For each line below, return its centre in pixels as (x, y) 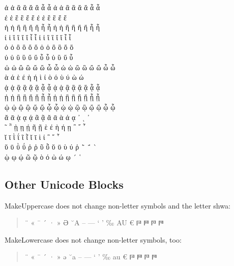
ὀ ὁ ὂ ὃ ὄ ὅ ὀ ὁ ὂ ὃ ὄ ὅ (39, 47)
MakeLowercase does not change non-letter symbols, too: (93, 239)
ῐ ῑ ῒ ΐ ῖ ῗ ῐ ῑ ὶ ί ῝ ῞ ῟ (32, 137)
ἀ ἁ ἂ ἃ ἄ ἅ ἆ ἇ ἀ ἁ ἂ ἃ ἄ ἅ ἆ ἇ (52, 7)
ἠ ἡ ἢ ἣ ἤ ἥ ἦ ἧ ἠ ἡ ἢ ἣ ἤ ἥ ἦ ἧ (52, 27)
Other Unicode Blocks (64, 184)
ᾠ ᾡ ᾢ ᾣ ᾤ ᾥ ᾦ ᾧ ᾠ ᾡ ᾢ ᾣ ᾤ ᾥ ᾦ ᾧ (60, 107)
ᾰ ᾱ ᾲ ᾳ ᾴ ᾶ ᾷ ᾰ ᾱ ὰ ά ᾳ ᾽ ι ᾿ (47, 117)
